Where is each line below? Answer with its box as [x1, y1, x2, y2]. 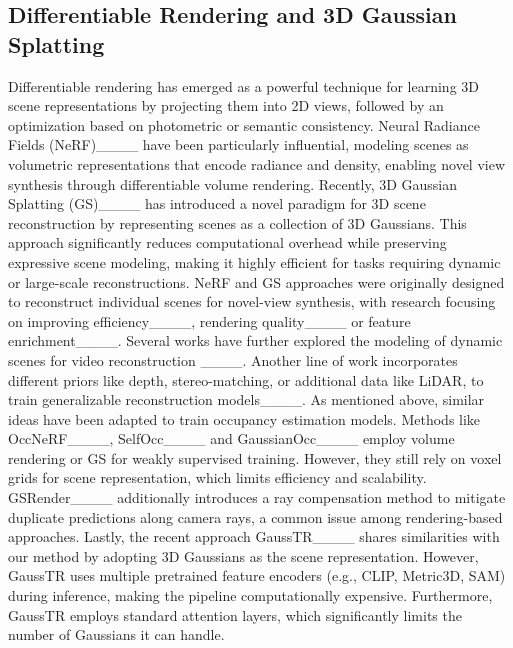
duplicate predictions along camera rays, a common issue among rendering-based [8, 506, 503, 527]
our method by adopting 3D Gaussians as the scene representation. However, [8, 545, 479, 566]
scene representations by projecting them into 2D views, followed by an [8, 95, 444, 116]
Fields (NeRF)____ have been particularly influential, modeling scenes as [8, 134, 469, 155]
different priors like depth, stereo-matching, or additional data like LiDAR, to [8, 369, 484, 390]
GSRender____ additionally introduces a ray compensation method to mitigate [8, 487, 506, 508]
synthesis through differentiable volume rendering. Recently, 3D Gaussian [8, 173, 458, 194]
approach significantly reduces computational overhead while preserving [8, 232, 447, 253]
